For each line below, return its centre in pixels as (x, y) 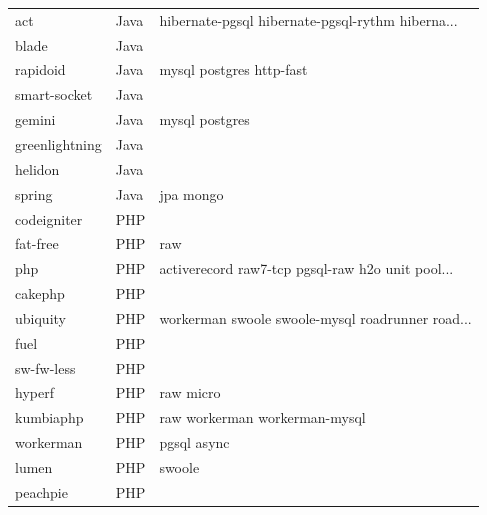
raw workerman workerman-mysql (262, 417)
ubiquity (40, 317)
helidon (37, 168)
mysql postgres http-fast (233, 69)
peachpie (41, 491)
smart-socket (54, 94)
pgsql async (194, 442)
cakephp (40, 293)
